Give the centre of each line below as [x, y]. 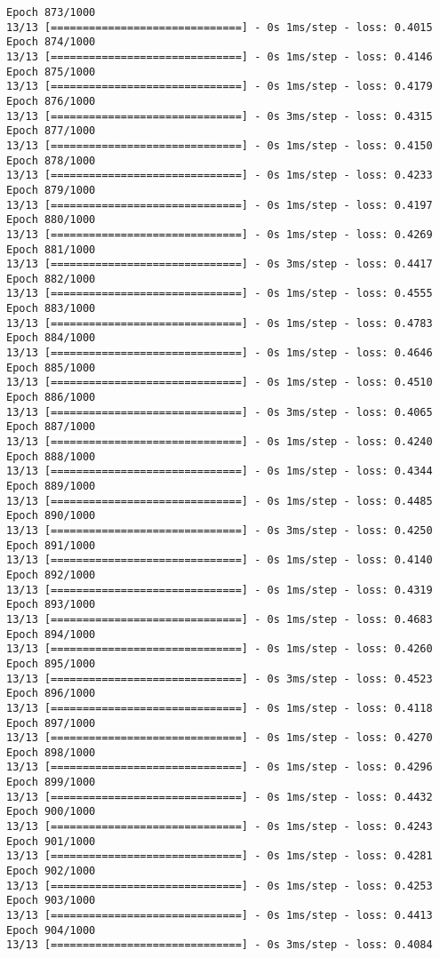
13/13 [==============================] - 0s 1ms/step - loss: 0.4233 [220, 176]
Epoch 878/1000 [51, 160]
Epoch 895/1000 [51, 663]
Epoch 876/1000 [51, 101]
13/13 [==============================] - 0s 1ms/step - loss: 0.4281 [220, 856]
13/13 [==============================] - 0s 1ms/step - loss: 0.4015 [220, 27]
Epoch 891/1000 [51, 545]
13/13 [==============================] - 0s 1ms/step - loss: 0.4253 [220, 886]
